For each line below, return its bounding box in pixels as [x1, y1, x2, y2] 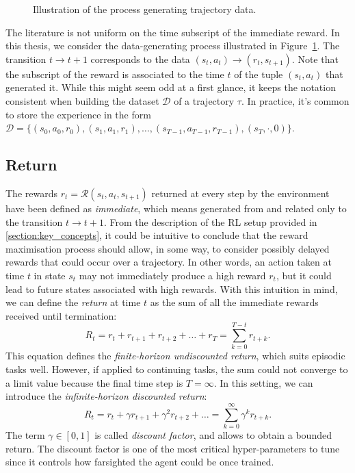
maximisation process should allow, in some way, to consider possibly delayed [5, 241, 330, 255]
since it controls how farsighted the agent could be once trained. [5, 455, 274, 469]
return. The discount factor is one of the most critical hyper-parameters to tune [5, 441, 340, 455]
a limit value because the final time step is [5, 375, 183, 389]
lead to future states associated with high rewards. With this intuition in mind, [5, 281, 338, 296]
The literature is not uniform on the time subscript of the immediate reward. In [5, 25, 340, 39]
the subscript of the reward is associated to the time [5, 66, 224, 81]
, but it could [276, 268, 332, 282]
